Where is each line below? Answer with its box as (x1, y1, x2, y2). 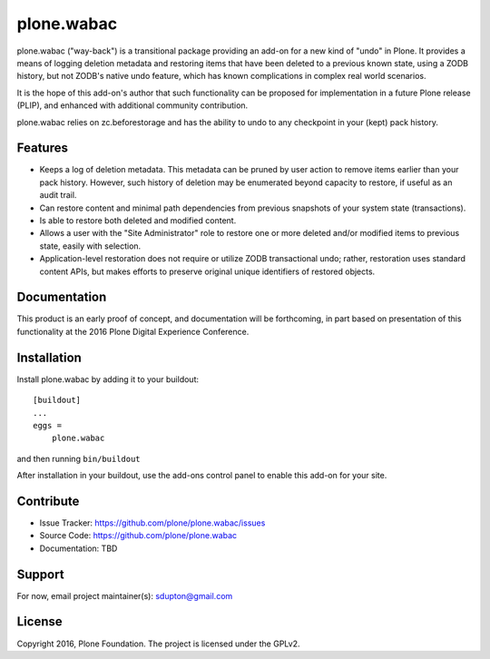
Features (16, 141, 68, 156)
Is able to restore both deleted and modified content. (39, 214, 237, 226)
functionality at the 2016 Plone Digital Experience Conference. (16, 326, 250, 337)
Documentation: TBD (39, 543, 118, 554)
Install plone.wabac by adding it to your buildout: (16, 373, 200, 385)
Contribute (16, 493, 80, 508)
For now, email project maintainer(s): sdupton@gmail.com (16, 590, 233, 601)
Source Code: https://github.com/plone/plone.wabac (39, 530, 238, 541)
